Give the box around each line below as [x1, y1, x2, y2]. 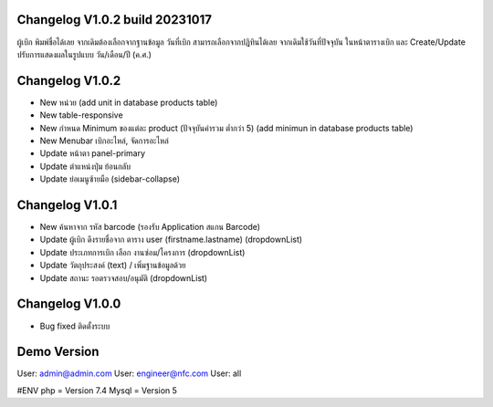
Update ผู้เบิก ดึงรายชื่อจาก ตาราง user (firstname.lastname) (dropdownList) [39, 234, 303, 245]
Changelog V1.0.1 [16, 197, 118, 213]
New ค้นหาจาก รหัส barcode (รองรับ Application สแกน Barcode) [39, 222, 260, 233]
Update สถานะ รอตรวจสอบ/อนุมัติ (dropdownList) [39, 272, 208, 283]
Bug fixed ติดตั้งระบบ [39, 320, 110, 331]
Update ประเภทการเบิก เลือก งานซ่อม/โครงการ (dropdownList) [39, 246, 246, 257]
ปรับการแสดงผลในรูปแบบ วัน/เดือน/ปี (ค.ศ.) [16, 48, 152, 59]
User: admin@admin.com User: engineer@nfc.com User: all [16, 368, 242, 379]
